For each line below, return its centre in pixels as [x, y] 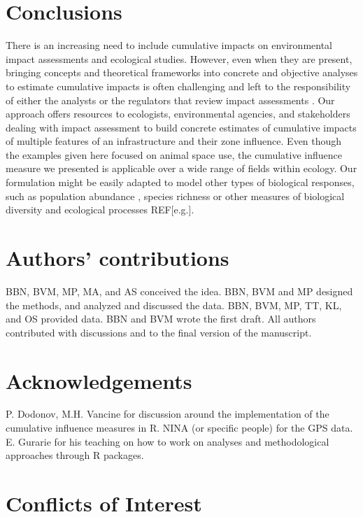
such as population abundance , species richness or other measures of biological [175, 196]
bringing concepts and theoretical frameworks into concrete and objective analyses [182, 72]
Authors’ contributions [118, 258]
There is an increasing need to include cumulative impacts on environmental [169, 45]
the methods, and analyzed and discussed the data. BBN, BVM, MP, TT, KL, [174, 305]
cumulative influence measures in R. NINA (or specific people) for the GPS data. [179, 428]
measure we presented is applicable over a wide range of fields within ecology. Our [181, 168]
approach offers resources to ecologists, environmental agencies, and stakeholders [178, 114]
